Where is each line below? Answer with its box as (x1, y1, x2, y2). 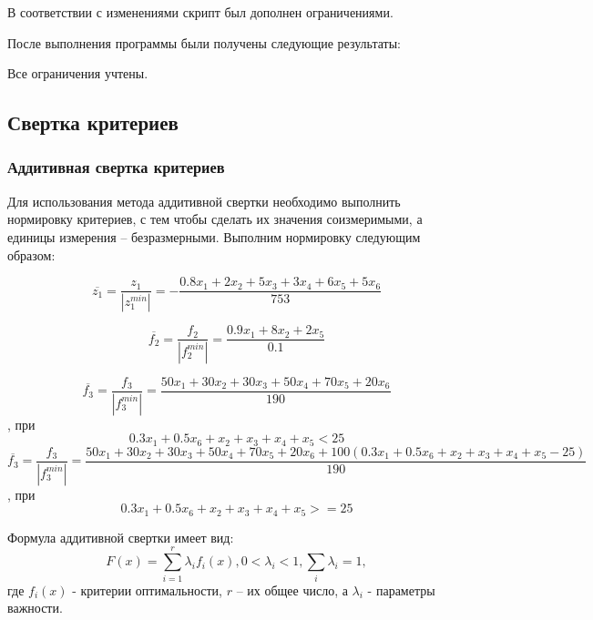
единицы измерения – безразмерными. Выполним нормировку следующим (7, 227, 421, 246)
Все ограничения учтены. (7, 64, 148, 83)
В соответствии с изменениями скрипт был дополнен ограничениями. (7, 3, 394, 21)
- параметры (367, 580, 435, 599)
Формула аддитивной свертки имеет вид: (7, 527, 234, 546)
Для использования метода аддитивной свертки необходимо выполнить (7, 191, 401, 210)
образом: (7, 245, 56, 264)
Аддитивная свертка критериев (7, 156, 225, 178)
